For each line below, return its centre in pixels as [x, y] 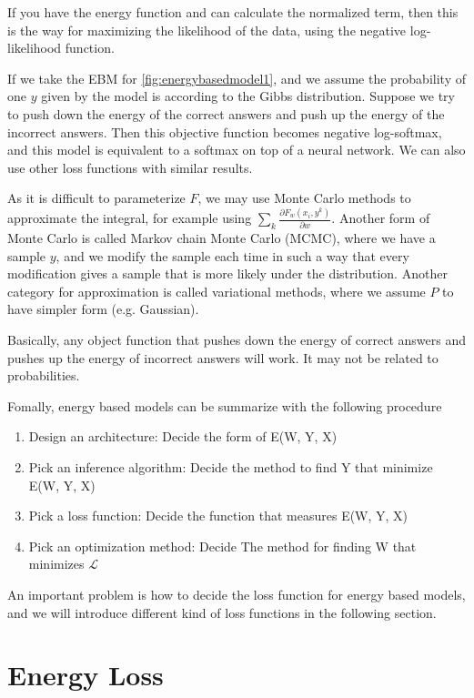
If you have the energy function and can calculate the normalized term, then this [233, 12]
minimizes [56, 564]
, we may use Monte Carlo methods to [304, 198]
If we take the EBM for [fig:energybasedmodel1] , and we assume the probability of [237, 78]
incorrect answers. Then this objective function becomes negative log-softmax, [225, 132]
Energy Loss [86, 675]
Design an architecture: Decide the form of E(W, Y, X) [183, 436]
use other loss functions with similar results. [130, 167]
